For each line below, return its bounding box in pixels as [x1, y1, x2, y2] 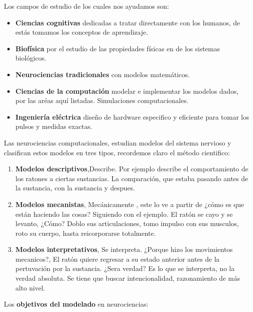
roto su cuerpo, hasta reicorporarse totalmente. [15, 228, 156, 238]
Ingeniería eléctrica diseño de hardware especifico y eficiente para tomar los [15, 111, 249, 122]
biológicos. [15, 53, 46, 63]
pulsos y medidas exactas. [15, 121, 93, 131]
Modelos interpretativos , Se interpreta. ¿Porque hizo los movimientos [15, 244, 233, 254]
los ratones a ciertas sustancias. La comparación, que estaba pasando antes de [15, 173, 248, 183]
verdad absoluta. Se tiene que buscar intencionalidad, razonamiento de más [15, 273, 240, 283]
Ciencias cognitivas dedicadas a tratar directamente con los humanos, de [15, 17, 240, 27]
